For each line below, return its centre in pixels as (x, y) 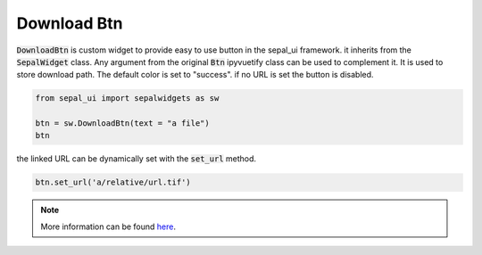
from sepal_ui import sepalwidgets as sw (127, 99)
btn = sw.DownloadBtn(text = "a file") (122, 123)
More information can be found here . (108, 226)
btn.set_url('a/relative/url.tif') (113, 182)
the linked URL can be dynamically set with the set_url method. (137, 159)
